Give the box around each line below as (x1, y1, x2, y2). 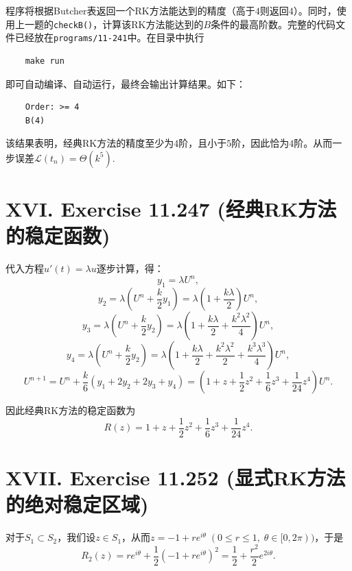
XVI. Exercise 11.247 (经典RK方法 (5, 195, 337, 223)
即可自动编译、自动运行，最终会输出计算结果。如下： (5, 76, 246, 90)
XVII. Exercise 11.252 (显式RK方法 (5, 463, 346, 491)
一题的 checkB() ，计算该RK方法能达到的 (24, 16, 204, 31)
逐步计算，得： (96, 261, 164, 276)
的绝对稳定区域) (5, 490, 149, 518)
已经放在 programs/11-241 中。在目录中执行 (14, 30, 204, 45)
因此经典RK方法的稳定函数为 (5, 403, 136, 417)
